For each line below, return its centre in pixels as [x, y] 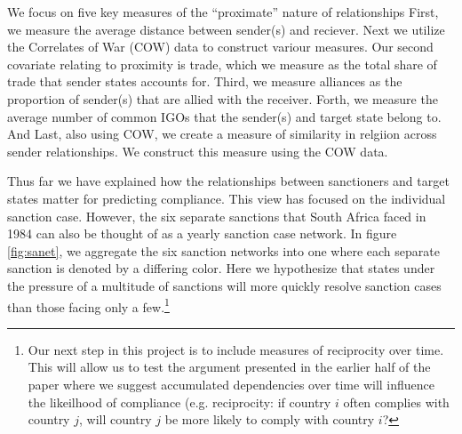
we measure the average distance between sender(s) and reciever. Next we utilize [226, 29]
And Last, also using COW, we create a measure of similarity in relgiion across [222, 134]
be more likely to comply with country [270, 419]
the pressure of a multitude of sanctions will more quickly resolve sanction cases [224, 285]
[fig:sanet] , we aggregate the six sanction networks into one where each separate [223, 250]
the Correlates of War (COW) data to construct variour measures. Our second [220, 47]
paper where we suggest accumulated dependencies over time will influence [231, 384]
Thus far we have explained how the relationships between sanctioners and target [228, 181]
